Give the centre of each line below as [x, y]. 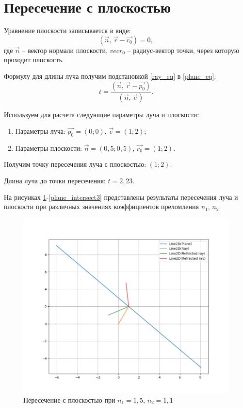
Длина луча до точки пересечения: [55, 180]
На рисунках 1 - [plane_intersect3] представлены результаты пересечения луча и [121, 197]
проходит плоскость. [34, 60]
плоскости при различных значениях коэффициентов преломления [102, 206]
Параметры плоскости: [49, 148]
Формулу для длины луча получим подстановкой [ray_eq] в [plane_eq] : [110, 76]
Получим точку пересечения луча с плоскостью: [75, 164]
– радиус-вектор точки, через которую [183, 50]
